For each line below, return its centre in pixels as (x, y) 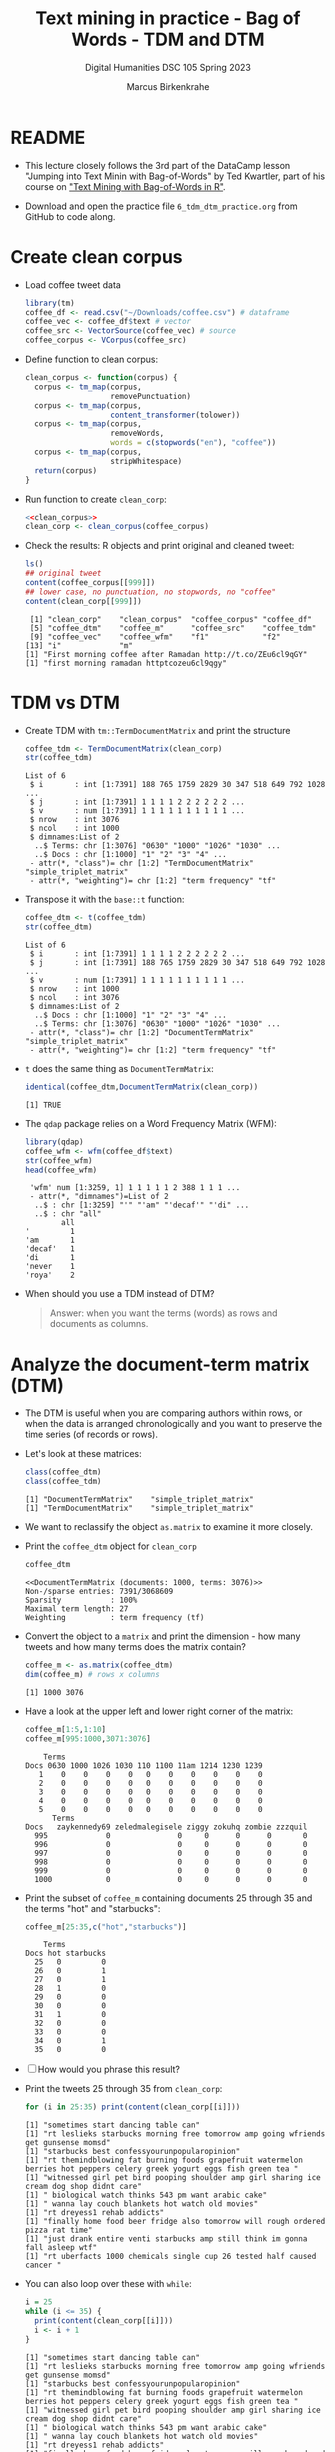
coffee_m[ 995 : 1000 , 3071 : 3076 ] (88, 1738)
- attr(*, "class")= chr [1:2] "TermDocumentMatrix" (141, 863)
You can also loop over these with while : (108, 2284)
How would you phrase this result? (108, 2069)
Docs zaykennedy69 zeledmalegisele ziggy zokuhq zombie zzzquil (166, 1827)
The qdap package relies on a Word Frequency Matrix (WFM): (150, 1123)
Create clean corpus (96, 256)
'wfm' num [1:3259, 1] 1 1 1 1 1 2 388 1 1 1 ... (135, 1188)
